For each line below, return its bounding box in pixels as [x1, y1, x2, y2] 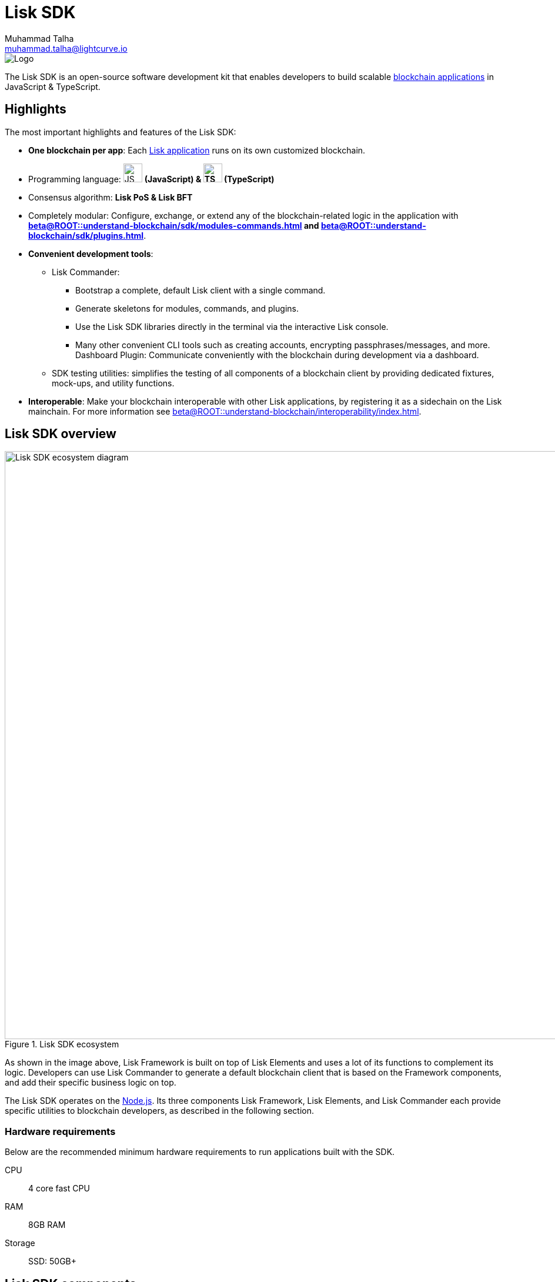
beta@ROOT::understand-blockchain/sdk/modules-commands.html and [28, 220, 319, 231]
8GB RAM [28, 1220, 66, 1230]
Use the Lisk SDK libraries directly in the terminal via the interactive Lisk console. [75, 321, 389, 332]
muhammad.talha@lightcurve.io [5, 43, 128, 54]
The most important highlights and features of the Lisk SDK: [5, 126, 236, 137]
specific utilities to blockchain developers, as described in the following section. [5, 1106, 314, 1116]
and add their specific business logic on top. [5, 1077, 176, 1088]
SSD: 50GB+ [28, 1256, 77, 1267]
